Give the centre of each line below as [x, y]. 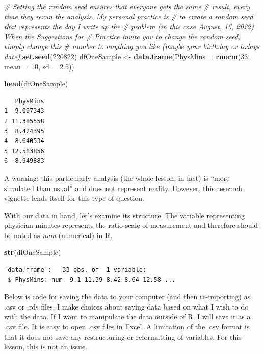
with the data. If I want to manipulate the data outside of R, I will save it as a [127, 316]
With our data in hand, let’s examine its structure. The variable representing [124, 215]
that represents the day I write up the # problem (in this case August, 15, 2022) [129, 26]
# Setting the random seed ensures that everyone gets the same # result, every [127, 6]
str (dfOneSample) [33, 252]
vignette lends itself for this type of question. [74, 198]
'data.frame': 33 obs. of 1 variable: [75, 270]
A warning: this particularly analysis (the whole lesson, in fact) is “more [117, 178]
